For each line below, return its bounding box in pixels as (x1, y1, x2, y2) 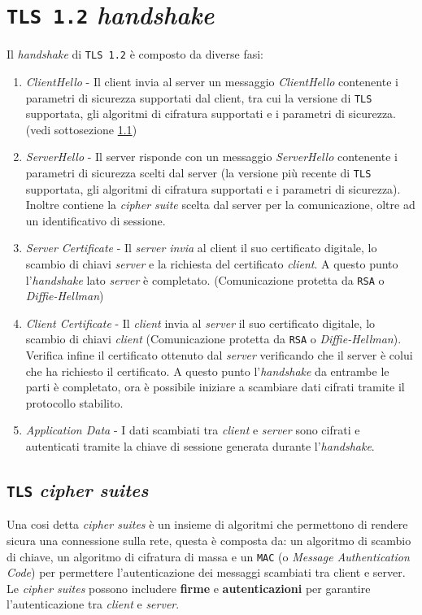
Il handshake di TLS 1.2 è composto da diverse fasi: (7, 46, 264, 63)
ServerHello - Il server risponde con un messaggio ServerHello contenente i (25, 148, 398, 165)
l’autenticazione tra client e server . (7, 595, 180, 613)
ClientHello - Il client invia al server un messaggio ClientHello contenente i (25, 72, 398, 89)
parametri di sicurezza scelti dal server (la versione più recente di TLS (25, 164, 372, 181)
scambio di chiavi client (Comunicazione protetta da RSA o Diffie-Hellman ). (25, 330, 402, 347)
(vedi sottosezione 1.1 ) (25, 120, 137, 137)
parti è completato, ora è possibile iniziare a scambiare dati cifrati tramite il (25, 378, 405, 395)
